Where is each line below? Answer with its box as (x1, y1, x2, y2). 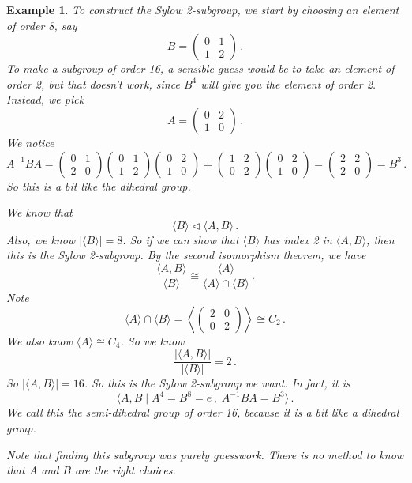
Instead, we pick (6, 91, 84, 108)
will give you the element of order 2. (200, 75, 376, 92)
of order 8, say (6, 17, 77, 33)
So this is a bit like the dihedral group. (6, 177, 191, 194)
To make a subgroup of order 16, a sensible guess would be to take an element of (6, 60, 395, 77)
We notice (6, 134, 54, 150)
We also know (6, 332, 73, 349)
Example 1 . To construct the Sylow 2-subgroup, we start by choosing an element (6, 2, 399, 17)
